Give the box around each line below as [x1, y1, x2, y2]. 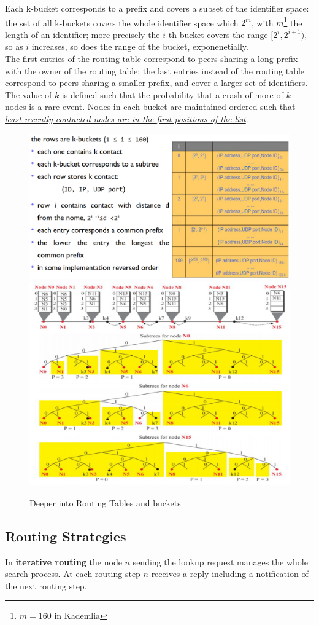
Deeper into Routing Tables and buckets [29, 496, 181, 509]
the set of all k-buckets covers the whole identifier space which [5, 16, 239, 29]
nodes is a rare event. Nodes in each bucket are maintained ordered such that [5, 100, 296, 113]
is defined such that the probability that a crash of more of [61, 88, 283, 101]
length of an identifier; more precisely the [5, 28, 160, 41]
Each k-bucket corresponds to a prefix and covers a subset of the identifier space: [5, 2, 309, 14]
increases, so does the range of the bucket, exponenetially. [31, 40, 248, 53]
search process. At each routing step [5, 567, 140, 580]
